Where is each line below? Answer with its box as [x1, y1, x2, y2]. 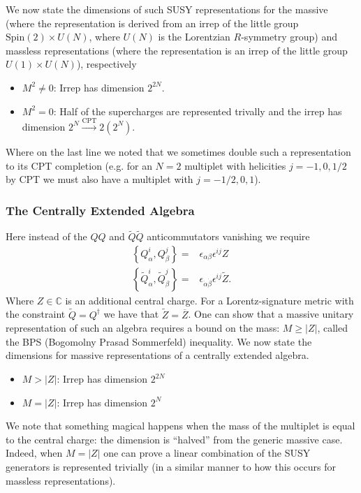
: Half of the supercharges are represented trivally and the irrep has [53, 103, 342, 118]
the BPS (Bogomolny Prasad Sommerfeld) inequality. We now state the [6, 334, 312, 348]
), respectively [76, 57, 137, 71]
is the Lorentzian [158, 29, 230, 44]
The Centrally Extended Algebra [6, 201, 195, 219]
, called [317, 321, 348, 335]
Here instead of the [6, 229, 87, 244]
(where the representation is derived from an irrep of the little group [6, 15, 299, 30]
